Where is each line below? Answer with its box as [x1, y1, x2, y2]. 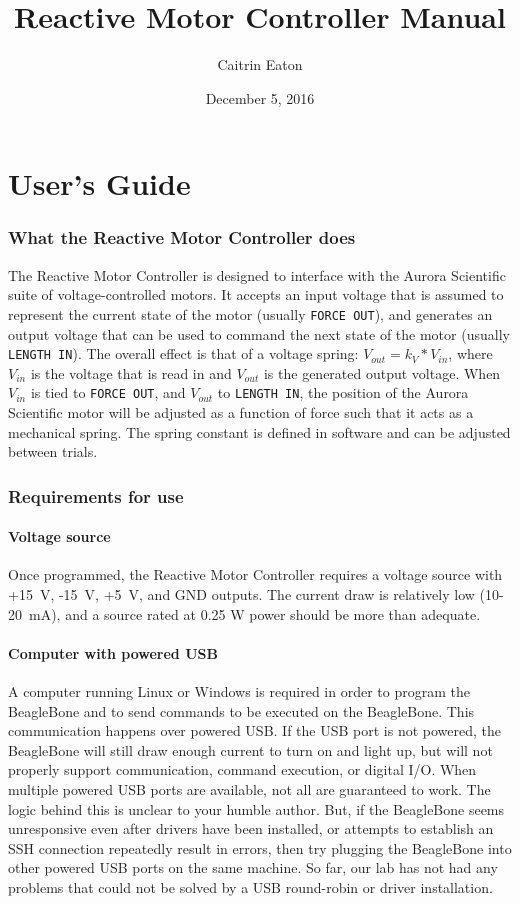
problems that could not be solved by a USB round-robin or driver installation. [8, 877, 493, 897]
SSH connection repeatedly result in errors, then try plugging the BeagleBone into [8, 837, 512, 858]
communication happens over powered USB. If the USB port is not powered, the [8, 720, 502, 741]
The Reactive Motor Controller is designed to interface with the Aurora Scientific [8, 264, 506, 285]
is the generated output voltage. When [263, 362, 501, 383]
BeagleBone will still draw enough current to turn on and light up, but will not [8, 739, 493, 760]
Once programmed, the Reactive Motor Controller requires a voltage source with [8, 564, 503, 585]
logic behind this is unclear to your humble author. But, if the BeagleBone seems [8, 798, 505, 819]
